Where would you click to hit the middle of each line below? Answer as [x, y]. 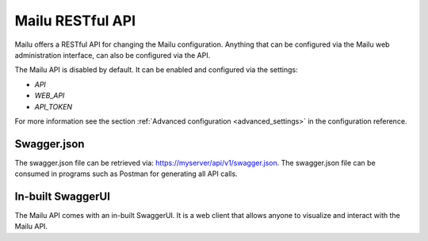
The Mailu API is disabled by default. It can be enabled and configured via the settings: [157, 70]
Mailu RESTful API [75, 21]
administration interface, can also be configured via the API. [113, 55]
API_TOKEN [53, 106]
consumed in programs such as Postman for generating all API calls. [126, 174]
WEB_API [50, 96]
